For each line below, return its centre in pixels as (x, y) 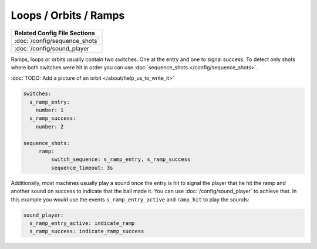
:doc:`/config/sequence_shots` (57, 41)
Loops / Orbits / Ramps (68, 15)
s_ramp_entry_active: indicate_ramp (82, 223)
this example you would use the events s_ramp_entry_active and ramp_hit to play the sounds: (130, 199)
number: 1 (50, 110)
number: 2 (50, 127)
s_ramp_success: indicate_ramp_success (87, 231)
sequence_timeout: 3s (82, 168)
